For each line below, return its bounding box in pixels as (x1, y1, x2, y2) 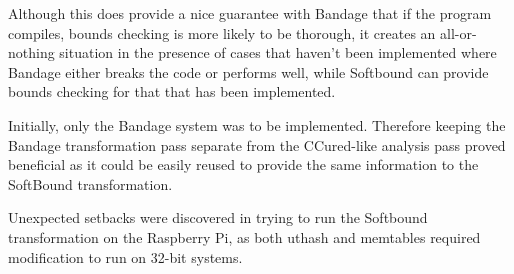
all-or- (440, 22, 477, 43)
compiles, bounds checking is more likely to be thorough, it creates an (8, 22, 436, 43)
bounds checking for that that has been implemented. (8, 81, 336, 102)
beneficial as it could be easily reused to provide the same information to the (8, 154, 479, 175)
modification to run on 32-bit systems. (8, 246, 243, 267)
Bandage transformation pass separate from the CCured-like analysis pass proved (8, 134, 506, 155)
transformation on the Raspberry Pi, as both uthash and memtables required (8, 226, 481, 247)
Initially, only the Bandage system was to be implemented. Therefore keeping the (8, 114, 506, 135)
